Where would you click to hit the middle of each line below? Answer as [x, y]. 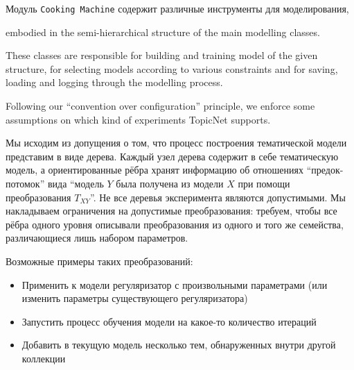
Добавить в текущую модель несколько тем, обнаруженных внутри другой [179, 345]
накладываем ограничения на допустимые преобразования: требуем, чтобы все [171, 211]
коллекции [44, 358]
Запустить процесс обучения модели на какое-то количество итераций [169, 321]
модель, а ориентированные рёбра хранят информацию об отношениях [155, 170]
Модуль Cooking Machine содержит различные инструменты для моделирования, [177, 8]
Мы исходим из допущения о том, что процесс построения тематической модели [176, 143]
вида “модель [76, 183]
